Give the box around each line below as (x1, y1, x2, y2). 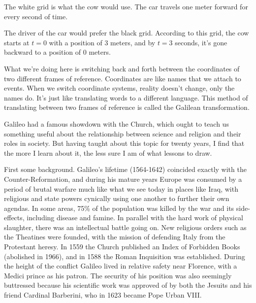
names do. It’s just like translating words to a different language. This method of (4, 92, 248, 102)
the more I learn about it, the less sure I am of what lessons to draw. (4, 147, 212, 158)
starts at (4, 37, 30, 47)
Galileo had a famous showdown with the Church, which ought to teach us (4, 118, 229, 129)
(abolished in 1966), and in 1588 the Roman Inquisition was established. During (4, 251, 245, 261)
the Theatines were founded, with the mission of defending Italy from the (4, 232, 225, 242)
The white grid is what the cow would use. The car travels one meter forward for (4, 1, 248, 11)
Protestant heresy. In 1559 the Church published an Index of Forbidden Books (4, 241, 240, 252)
